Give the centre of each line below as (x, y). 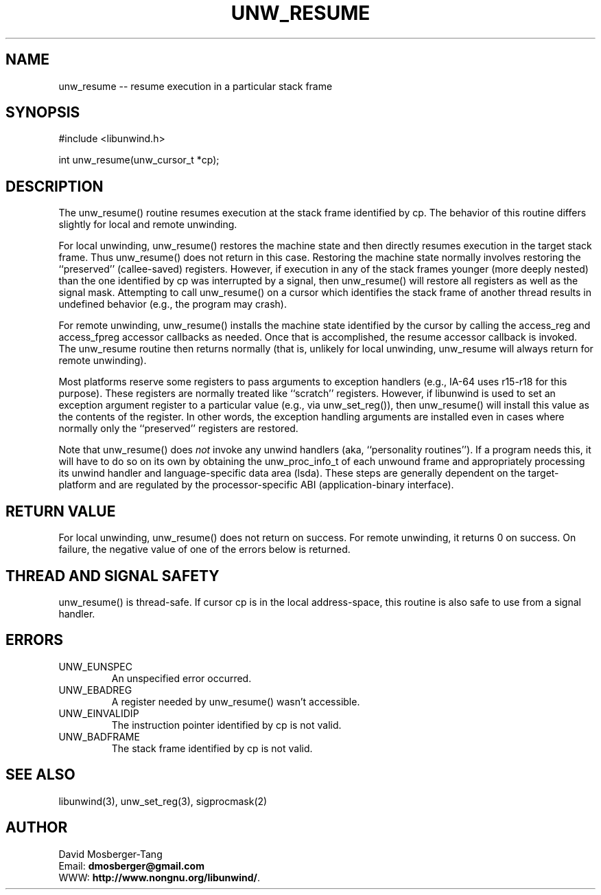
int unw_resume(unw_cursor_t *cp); (139, 160)
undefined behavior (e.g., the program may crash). (173, 304)
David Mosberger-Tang (110, 854)
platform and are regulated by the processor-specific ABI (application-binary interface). (256, 485)
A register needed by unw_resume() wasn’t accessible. (236, 701)
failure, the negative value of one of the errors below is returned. (204, 550)
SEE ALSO (40, 775)
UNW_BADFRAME (99, 736)
